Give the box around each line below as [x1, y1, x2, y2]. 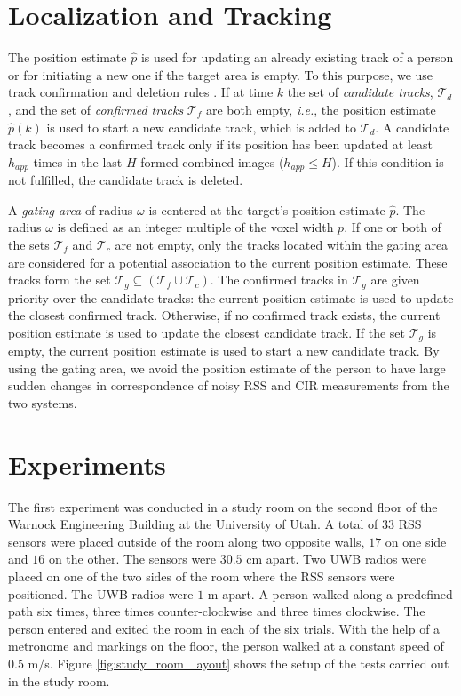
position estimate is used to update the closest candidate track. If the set [8, 323, 405, 341]
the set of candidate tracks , [287, 83, 433, 101]
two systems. [8, 393, 77, 412]
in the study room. [8, 671, 110, 690]
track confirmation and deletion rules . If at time [8, 83, 274, 101]
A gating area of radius [8, 200, 133, 219]
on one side [385, 532, 447, 550]
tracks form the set [8, 270, 111, 289]
